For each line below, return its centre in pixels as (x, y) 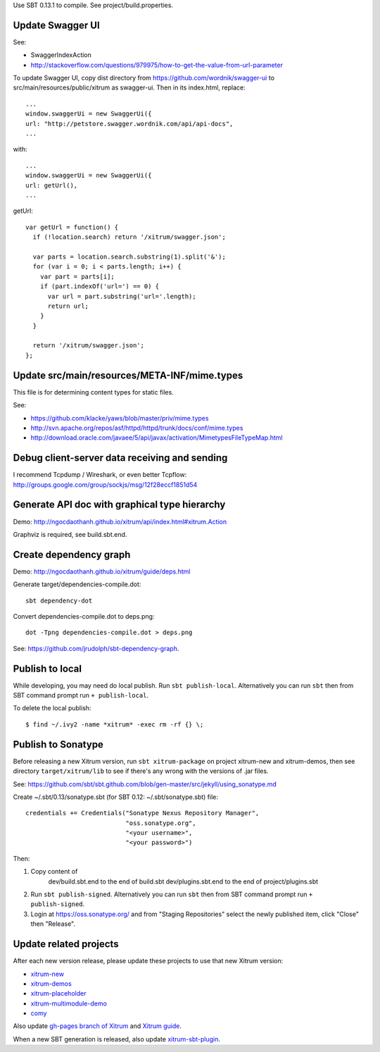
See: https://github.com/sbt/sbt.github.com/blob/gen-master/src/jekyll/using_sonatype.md (145, 784)
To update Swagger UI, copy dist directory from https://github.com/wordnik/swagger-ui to (144, 78)
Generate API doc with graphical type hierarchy (119, 505)
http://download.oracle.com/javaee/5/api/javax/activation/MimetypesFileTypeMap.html (157, 438)
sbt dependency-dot (59, 600)
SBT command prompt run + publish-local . (81, 695)
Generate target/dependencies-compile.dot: (77, 584)
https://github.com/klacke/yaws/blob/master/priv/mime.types (120, 418)
